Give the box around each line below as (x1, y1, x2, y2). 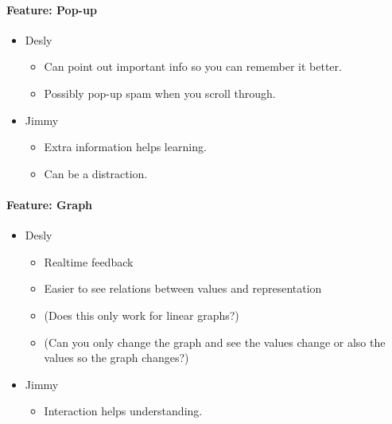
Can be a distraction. (44, 165, 148, 181)
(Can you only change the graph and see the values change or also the (44, 333, 386, 350)
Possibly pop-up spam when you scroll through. (44, 84, 276, 101)
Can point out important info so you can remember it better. (44, 58, 342, 75)
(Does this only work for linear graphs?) (44, 306, 239, 323)
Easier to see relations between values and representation (44, 280, 322, 297)
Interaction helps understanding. (44, 403, 203, 419)
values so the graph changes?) (44, 349, 189, 366)
